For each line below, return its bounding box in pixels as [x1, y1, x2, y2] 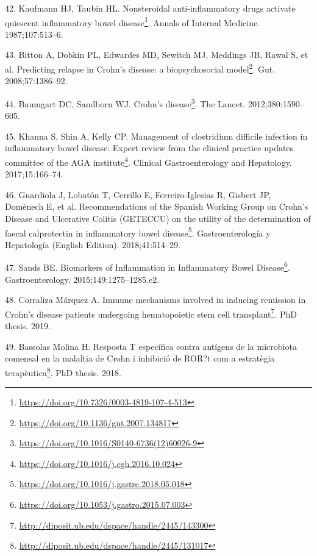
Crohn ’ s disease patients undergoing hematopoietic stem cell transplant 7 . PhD [5, 305, 297, 320]
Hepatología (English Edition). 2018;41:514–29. [5, 238, 180, 251]
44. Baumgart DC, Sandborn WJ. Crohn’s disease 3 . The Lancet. [5, 95, 246, 110]
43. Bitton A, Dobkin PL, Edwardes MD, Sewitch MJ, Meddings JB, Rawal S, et [5, 48, 308, 61]
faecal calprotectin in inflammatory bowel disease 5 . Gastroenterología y [5, 224, 271, 239]
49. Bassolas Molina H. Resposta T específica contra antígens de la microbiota [5, 340, 297, 352]
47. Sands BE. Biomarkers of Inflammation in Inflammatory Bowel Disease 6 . [5, 259, 290, 274]
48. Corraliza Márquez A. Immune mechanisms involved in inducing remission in [5, 293, 306, 306]
